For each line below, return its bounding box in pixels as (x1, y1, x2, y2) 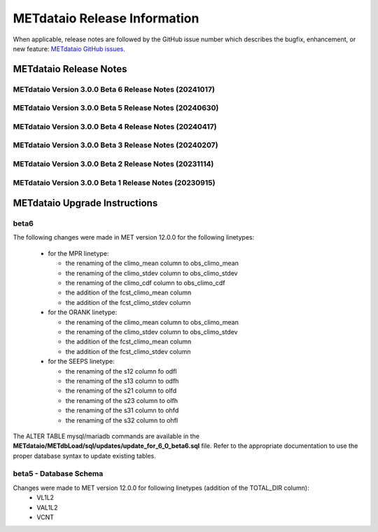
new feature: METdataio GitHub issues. (13, 44, 125, 53)
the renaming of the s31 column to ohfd (65, 407, 179, 415)
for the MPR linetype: (48, 249, 109, 257)
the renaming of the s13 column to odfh (65, 376, 179, 385)
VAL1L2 (36, 503, 58, 512)
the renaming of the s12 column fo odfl (65, 367, 177, 375)
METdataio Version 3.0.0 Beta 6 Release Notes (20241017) (13, 84, 215, 94)
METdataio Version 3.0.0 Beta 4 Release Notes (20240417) (13, 121, 217, 131)
